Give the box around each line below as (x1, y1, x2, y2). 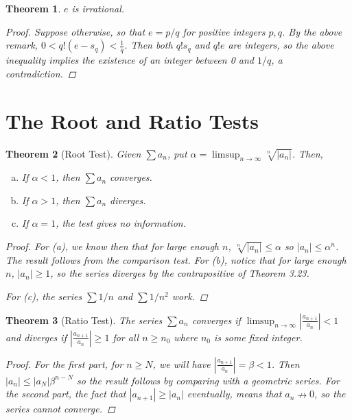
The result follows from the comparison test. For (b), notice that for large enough (5, 252, 347, 267)
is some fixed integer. (213, 330, 303, 344)
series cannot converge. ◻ (5, 402, 115, 416)
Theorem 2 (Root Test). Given (5, 146, 141, 160)
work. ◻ (172, 289, 208, 304)
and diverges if (5, 330, 67, 344)
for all (113, 330, 139, 344)
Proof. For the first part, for (5, 356, 124, 371)
